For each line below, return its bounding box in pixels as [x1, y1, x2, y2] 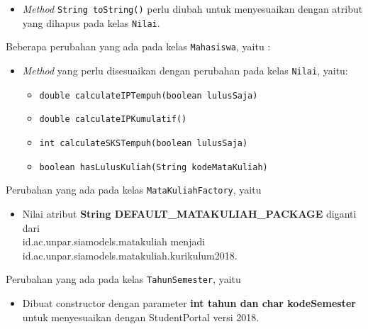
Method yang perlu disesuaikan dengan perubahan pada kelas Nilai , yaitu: [22, 62, 348, 77]
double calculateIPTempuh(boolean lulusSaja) [39, 90, 258, 101]
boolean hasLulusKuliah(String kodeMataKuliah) [39, 162, 268, 172]
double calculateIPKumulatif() [39, 114, 187, 125]
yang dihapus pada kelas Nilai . [22, 15, 160, 30]
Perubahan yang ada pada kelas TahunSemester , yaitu [6, 272, 241, 286]
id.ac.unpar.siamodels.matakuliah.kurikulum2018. [22, 247, 238, 262]
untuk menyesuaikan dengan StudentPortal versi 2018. [22, 309, 260, 324]
